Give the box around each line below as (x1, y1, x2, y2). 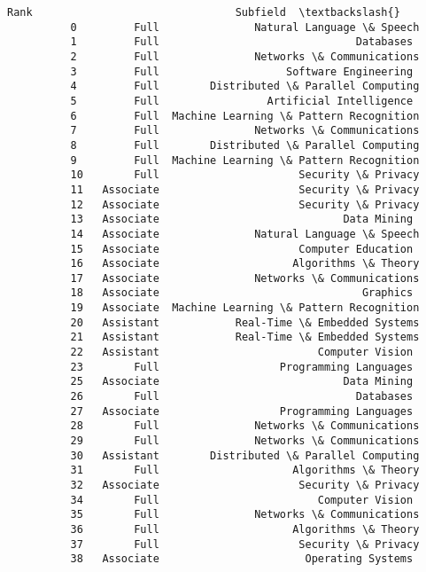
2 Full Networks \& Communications (70, 50, 420, 63)
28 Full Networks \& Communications (70, 419, 420, 433)
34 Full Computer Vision (70, 493, 414, 506)
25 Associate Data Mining (70, 375, 414, 388)
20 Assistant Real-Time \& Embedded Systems (70, 316, 420, 329)
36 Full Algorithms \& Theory (70, 522, 420, 536)
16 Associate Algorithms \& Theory (70, 257, 420, 270)
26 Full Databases (70, 390, 414, 404)
